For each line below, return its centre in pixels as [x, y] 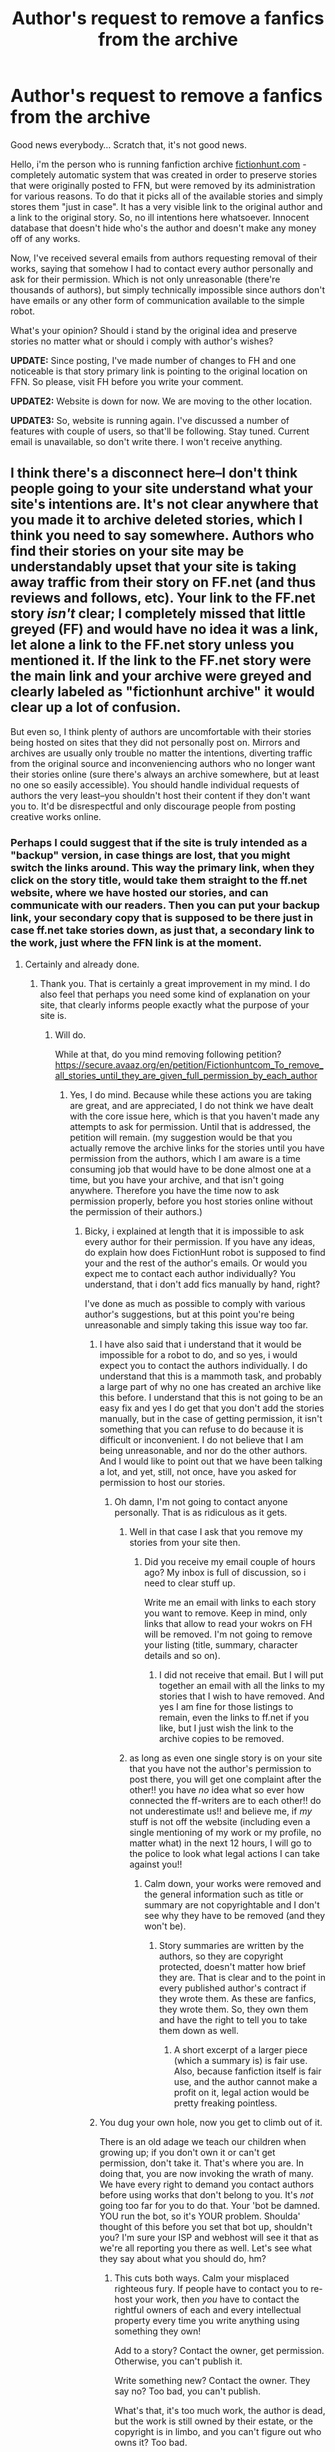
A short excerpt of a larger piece [240, 2050]
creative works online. [56, 816]
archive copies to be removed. [221, 1739]
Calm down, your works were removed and [233, 1884]
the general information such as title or [224, 1894]
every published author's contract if [232, 1988]
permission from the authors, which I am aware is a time [185, 1159]
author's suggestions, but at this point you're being [189, 1314]
